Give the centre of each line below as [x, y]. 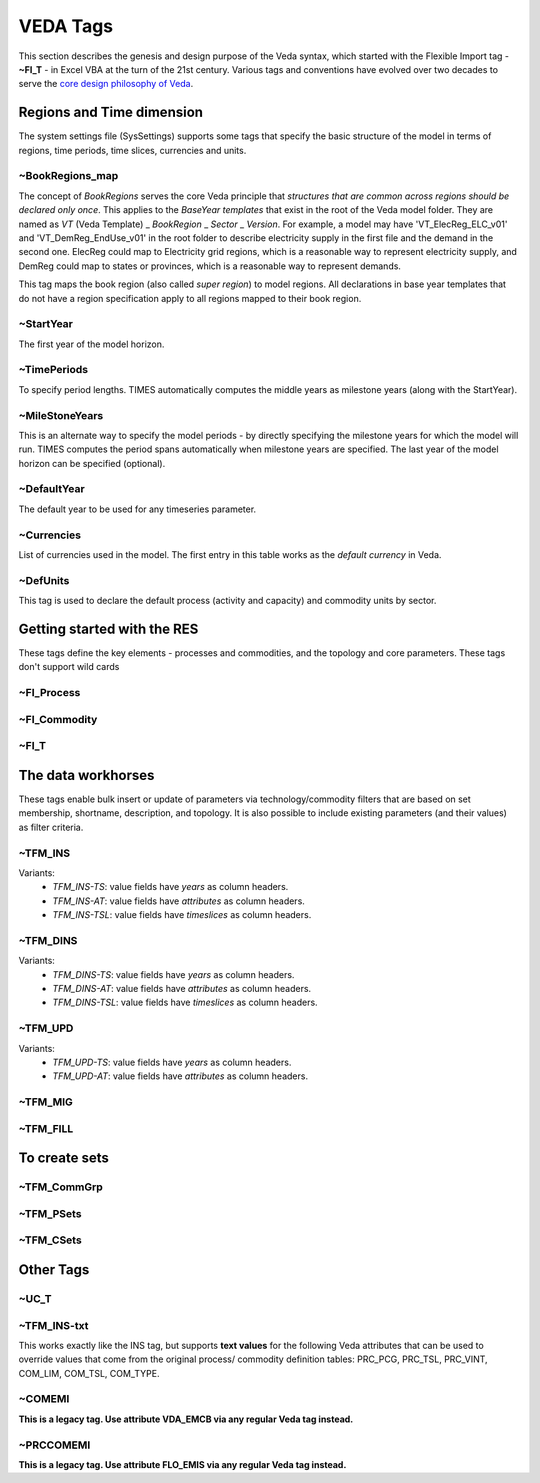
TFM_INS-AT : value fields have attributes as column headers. [178, 901]
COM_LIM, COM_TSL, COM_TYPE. [89, 1373]
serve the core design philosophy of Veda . [106, 84]
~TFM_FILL [46, 1128]
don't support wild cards [69, 667]
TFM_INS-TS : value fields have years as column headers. [170, 887]
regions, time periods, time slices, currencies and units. [132, 150]
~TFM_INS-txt [53, 1325]
